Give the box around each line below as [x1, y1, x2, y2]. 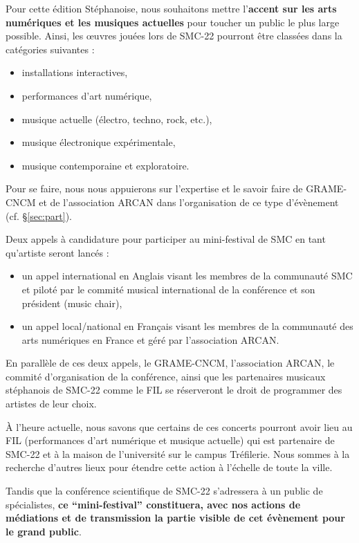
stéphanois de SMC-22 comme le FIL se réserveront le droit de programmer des [6, 383, 342, 397]
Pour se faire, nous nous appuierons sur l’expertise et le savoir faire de [6, 181, 303, 196]
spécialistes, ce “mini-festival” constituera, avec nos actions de [6, 497, 301, 511]
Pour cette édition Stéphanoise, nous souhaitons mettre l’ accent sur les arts [6, 1, 337, 15]
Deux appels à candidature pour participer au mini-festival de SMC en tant [6, 232, 326, 246]
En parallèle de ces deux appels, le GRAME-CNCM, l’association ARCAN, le [6, 356, 335, 370]
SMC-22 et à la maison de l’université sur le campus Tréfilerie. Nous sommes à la [6, 446, 350, 461]
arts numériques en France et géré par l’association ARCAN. [21, 332, 279, 347]
